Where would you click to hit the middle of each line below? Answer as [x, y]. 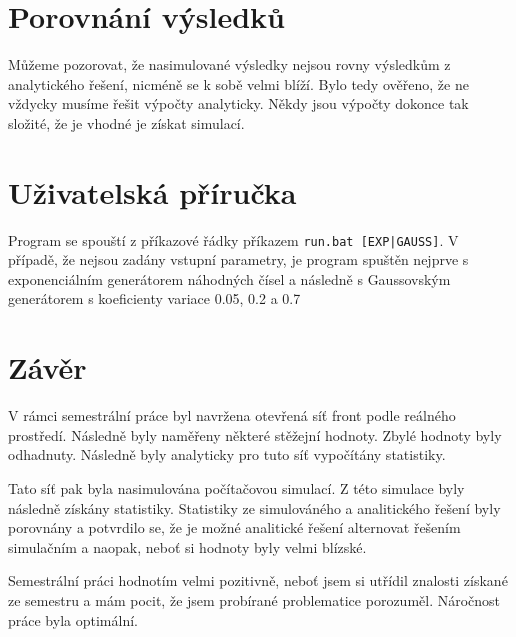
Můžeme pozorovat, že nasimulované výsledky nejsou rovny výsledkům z [229, 64]
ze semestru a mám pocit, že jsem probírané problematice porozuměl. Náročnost [254, 599]
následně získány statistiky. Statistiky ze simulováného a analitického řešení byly [254, 507]
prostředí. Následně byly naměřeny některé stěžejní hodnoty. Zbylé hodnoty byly [255, 434]
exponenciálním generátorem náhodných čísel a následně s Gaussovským [229, 278]
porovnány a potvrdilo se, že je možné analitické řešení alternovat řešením [234, 527]
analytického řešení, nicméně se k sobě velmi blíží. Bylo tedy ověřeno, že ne [238, 83]
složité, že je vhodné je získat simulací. [126, 122]
